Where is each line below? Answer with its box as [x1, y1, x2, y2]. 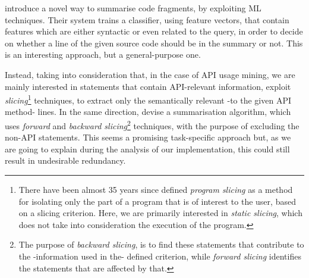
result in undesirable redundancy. [5, 154, 126, 167]
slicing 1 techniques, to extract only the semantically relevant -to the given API [5, 92, 291, 106]
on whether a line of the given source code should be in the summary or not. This [5, 36, 303, 49]
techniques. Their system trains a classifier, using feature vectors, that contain [5, 13, 289, 26]
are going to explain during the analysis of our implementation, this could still [5, 142, 290, 155]
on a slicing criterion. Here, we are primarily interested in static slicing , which [18, 207, 302, 219]
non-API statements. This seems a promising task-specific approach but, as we [5, 131, 291, 143]
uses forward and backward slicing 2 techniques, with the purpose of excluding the [5, 118, 299, 132]
